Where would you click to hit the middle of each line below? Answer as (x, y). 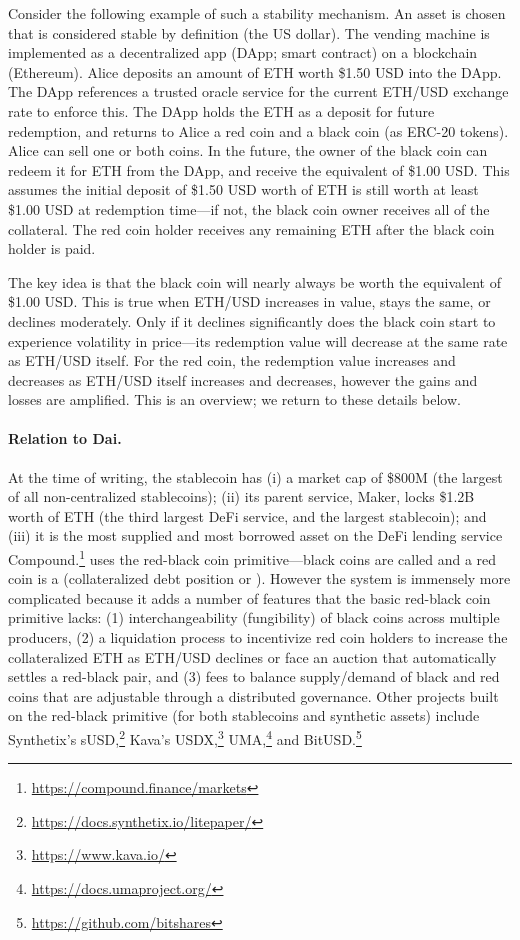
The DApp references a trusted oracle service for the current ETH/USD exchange (258, 91)
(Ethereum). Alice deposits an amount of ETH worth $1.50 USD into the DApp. (255, 71)
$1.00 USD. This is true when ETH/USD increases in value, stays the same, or (249, 301)
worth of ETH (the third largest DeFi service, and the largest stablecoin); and (247, 515)
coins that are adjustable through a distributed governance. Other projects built (253, 695)
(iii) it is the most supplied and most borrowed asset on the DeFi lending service (255, 535)
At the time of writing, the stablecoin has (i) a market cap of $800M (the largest (255, 476)
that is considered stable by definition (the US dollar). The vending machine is (249, 32)
